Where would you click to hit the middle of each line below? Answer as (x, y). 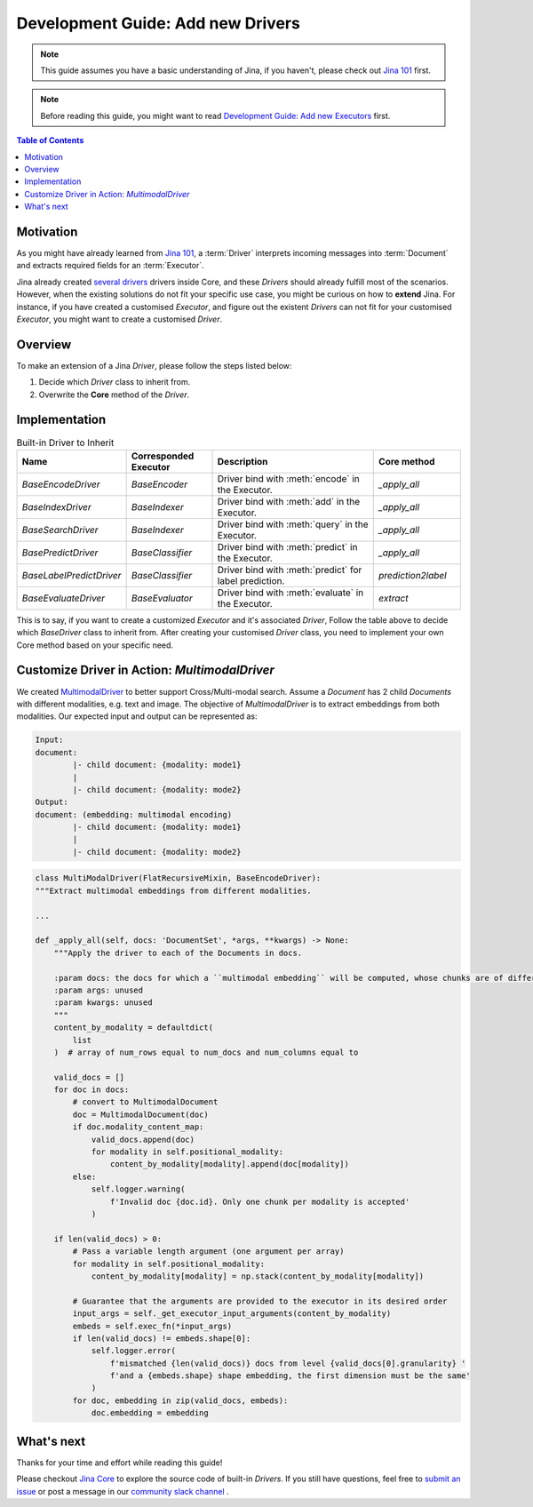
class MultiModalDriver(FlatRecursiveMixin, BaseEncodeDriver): (178, 878)
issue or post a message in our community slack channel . (123, 1491)
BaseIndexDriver (57, 506)
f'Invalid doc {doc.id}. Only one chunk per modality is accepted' (260, 1201)
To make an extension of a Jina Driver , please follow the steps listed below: (154, 365)
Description (243, 461)
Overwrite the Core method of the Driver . (114, 395)
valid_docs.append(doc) (143, 1139)
